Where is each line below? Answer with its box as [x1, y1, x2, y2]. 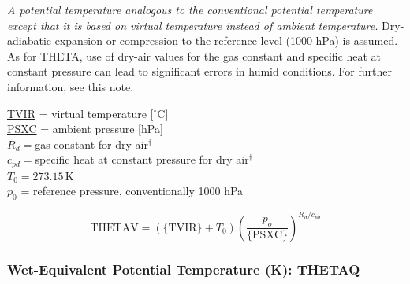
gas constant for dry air [35, 135, 148, 152]
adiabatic [7, 32, 52, 49]
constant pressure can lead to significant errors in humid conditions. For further [7, 63, 392, 79]
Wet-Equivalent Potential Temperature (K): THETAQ [7, 259, 360, 278]
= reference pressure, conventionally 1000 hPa [20, 183, 244, 199]
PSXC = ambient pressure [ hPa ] [7, 120, 163, 137]
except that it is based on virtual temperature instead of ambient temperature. [7, 17, 378, 33]
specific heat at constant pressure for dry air [35, 151, 249, 168]
